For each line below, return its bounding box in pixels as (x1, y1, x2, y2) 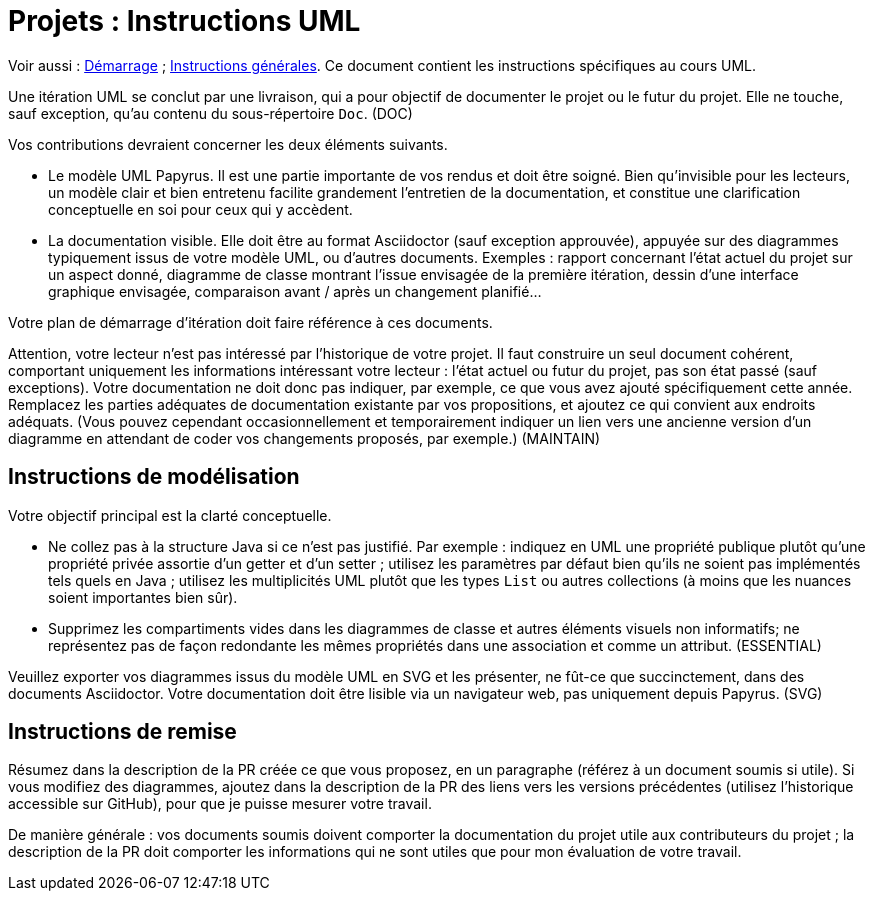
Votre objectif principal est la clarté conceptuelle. (8, 506, 332, 524)
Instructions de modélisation (8, 464, 300, 490)
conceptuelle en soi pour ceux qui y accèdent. (48, 200, 353, 218)
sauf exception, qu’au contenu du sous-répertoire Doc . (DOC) (8, 104, 413, 122)
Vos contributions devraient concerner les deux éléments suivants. (8, 135, 448, 153)
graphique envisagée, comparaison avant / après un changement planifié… (48, 282, 542, 300)
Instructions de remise (8, 719, 237, 745)
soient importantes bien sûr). (48, 588, 238, 606)
